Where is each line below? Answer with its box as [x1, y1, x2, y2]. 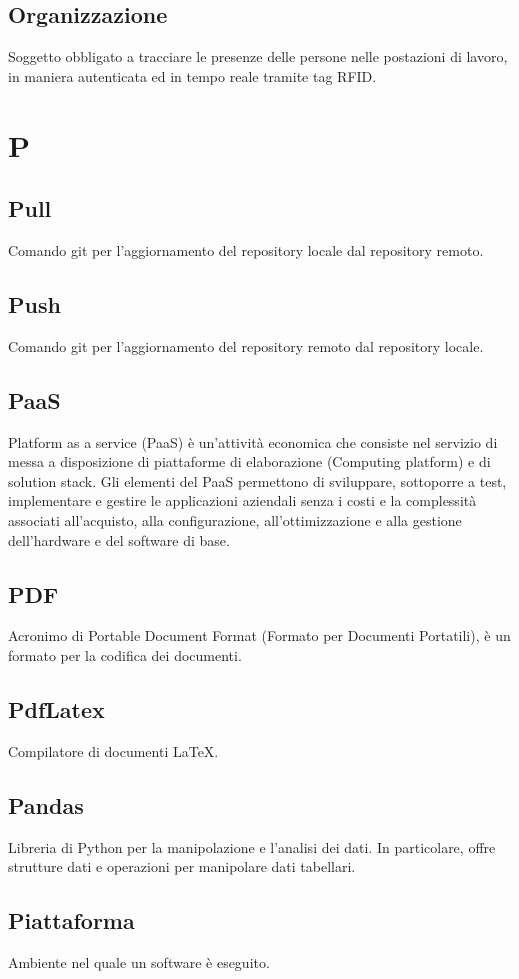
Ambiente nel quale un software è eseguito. [8, 951, 270, 972]
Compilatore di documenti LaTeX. [8, 740, 219, 761]
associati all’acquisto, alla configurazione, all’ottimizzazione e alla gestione [8, 509, 462, 530]
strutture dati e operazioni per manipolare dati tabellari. [8, 856, 356, 877]
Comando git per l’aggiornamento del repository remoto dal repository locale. [8, 335, 484, 356]
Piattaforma [8, 905, 135, 936]
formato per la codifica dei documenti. [8, 644, 242, 665]
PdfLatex [8, 693, 105, 724]
